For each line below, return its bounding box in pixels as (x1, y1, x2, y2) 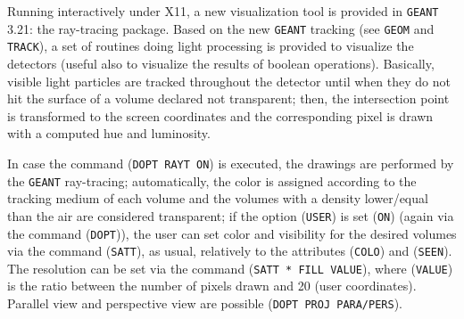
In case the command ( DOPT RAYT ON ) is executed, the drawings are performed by (7, 153, 454, 172)
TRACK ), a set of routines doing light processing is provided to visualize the (7, 37, 414, 55)
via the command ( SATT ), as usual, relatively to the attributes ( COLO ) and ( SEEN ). (7, 241, 452, 260)
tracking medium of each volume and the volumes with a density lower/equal (7, 189, 428, 208)
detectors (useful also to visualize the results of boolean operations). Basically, (7, 53, 435, 72)
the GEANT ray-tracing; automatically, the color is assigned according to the (7, 171, 417, 190)
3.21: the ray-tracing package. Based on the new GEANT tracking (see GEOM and (7, 19, 435, 37)
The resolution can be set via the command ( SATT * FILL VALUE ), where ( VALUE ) (7, 258, 453, 277)
